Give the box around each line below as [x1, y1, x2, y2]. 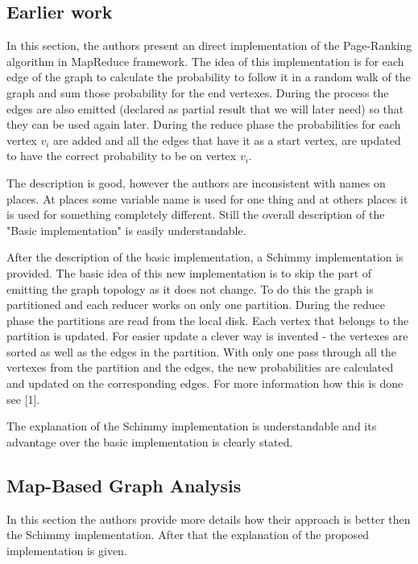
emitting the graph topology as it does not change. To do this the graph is [6, 280, 374, 297]
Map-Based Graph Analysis [6, 472, 242, 497]
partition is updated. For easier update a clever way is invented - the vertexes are [6, 327, 408, 344]
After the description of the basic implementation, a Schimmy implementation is [6, 249, 404, 266]
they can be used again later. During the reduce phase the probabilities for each [6, 116, 401, 133]
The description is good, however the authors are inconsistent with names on [6, 174, 386, 191]
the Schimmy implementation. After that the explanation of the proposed [6, 526, 370, 543]
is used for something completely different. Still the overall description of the [6, 206, 385, 223]
